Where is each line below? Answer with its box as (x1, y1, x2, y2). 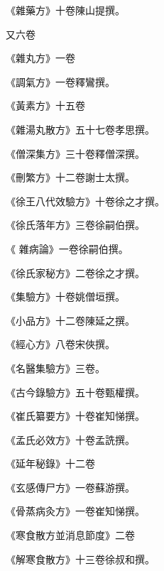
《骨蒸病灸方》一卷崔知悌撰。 (6, 504, 145, 518)
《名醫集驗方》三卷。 (6, 360, 105, 375)
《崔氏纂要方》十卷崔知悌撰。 (6, 408, 145, 423)
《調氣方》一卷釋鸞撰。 (6, 74, 115, 89)
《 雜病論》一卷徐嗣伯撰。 (6, 241, 129, 256)
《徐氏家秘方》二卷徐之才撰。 (6, 265, 145, 280)
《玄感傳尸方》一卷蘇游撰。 (6, 479, 135, 494)
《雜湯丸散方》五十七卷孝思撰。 (6, 121, 155, 136)
